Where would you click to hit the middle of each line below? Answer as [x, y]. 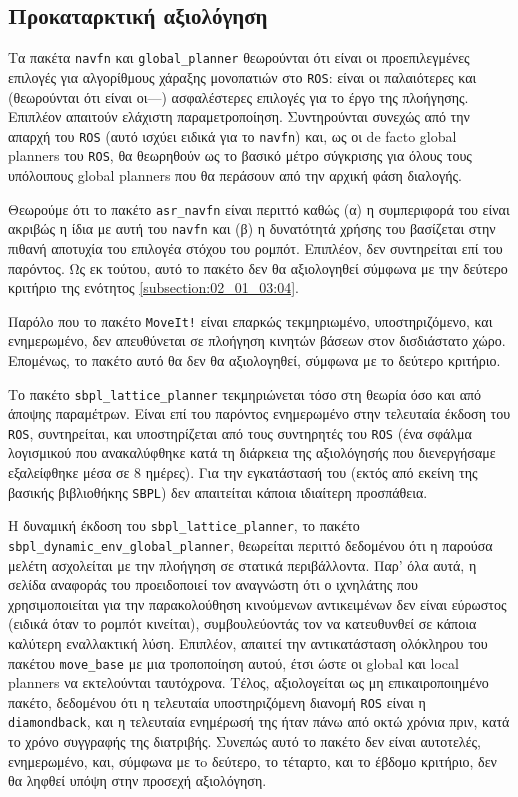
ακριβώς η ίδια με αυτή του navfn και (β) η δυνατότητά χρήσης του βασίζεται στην [252, 228]
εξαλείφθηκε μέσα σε [69, 472]
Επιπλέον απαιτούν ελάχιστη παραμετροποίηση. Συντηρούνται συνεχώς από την [239, 116]
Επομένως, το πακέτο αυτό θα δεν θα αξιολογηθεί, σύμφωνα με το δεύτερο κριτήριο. [254, 359]
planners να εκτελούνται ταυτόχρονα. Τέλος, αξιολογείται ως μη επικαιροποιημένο [248, 682]
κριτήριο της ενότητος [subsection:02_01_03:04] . [153, 287]
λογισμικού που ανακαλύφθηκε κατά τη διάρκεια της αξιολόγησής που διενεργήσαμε [252, 452]
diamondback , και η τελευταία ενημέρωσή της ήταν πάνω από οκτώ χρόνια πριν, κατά [259, 721]
